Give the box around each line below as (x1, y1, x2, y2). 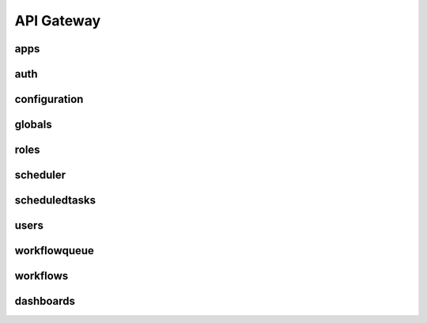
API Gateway (14, 12, 101, 29)
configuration (14, 93, 84, 106)
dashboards (14, 294, 75, 308)
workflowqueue (14, 244, 95, 257)
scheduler (14, 169, 66, 182)
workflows (14, 269, 69, 283)
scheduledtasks (14, 194, 96, 207)
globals (14, 118, 52, 131)
